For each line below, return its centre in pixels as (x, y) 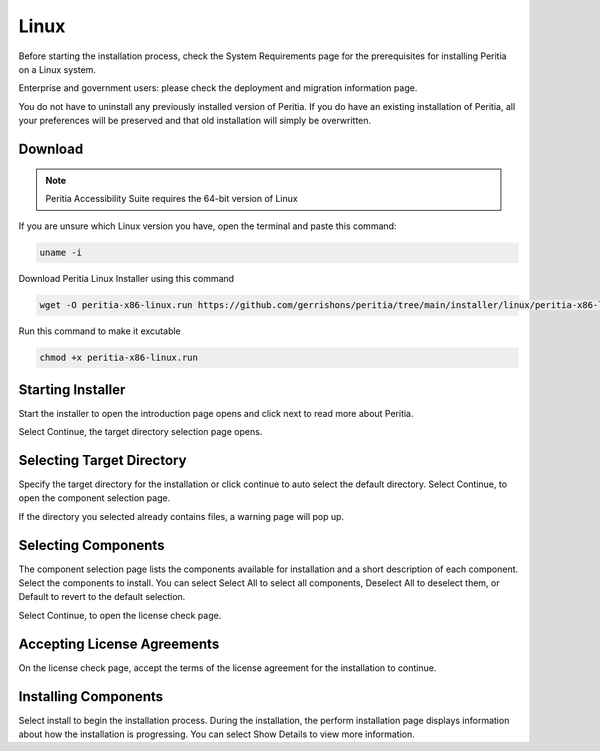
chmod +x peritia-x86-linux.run (119, 358)
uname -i (61, 253)
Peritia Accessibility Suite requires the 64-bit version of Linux (172, 198)
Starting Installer (72, 389)
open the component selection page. (94, 498)
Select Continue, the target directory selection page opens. (140, 432)
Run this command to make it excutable (99, 331)
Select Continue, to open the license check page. (120, 615)
